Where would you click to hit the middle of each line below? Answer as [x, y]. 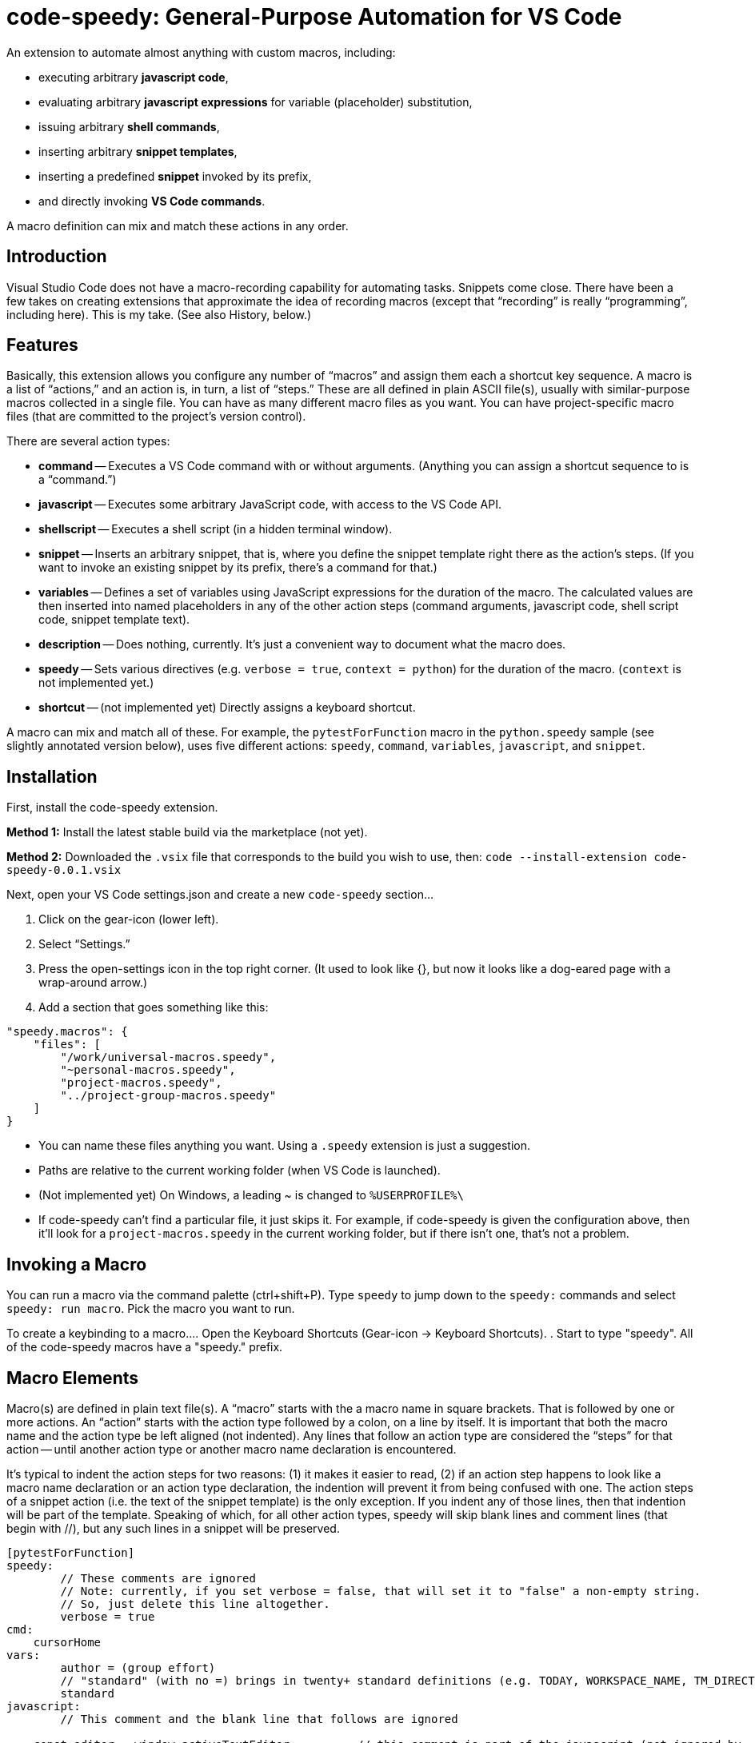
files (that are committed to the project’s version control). [156, 417]
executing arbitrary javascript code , [134, 77]
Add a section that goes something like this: [154, 1007]
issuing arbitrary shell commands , [129, 126]
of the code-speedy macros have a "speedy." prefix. [145, 1347]
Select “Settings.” [84, 944]
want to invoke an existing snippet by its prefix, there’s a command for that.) [238, 568]
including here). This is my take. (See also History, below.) [159, 314]
